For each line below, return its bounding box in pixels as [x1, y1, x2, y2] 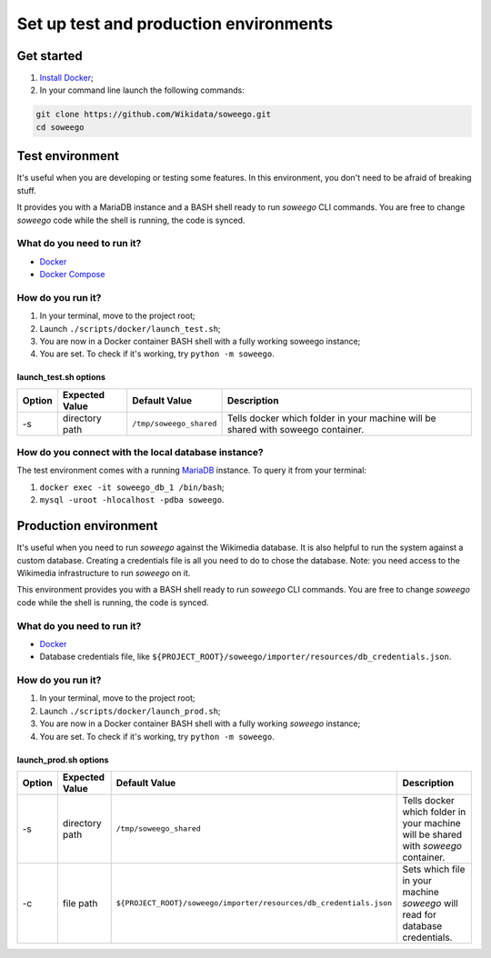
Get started [16, 48, 83, 64]
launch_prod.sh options [16, 754, 109, 765]
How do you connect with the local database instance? [16, 446, 264, 459]
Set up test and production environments [16, 14, 334, 34]
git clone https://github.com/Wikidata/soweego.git [35, 109, 272, 120]
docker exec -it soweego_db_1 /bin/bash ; [39, 482, 225, 493]
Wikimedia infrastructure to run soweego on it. [16, 567, 191, 578]
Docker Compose [39, 269, 105, 280]
